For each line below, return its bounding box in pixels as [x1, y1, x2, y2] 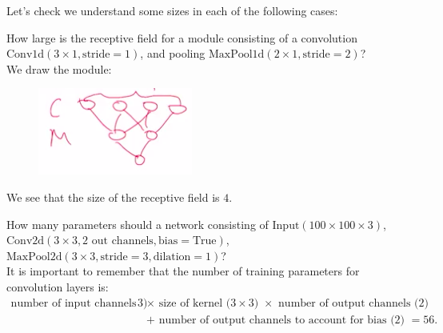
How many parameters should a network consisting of [6, 215, 269, 232]
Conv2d [6, 235, 45, 247]
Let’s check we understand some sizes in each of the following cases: [6, 2, 338, 18]
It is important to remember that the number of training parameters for [6, 263, 360, 279]
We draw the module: [6, 60, 112, 77]
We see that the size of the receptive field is [6, 188, 220, 205]
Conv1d [6, 49, 45, 61]
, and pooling [140, 45, 206, 62]
